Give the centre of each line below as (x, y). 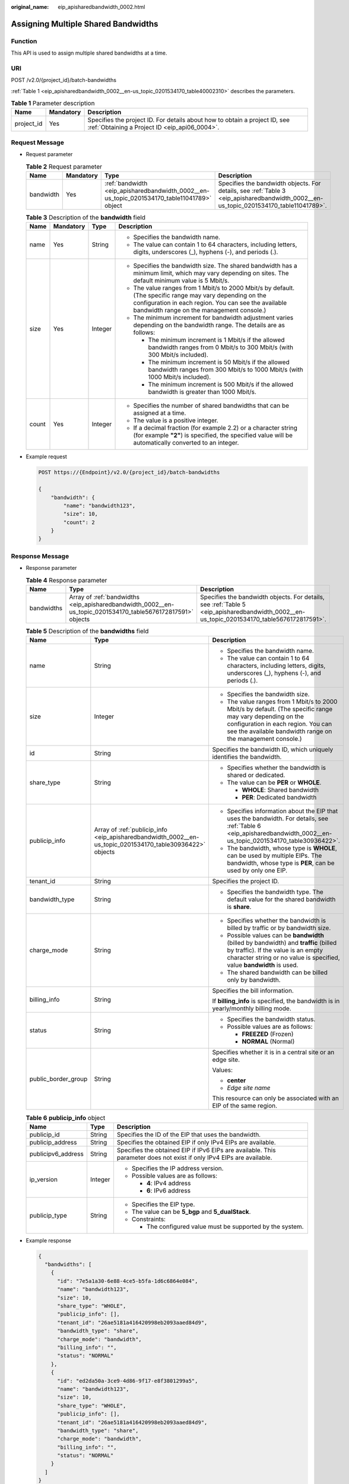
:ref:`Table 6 (244, 826)
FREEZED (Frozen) (268, 1034)
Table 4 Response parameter (66, 580)
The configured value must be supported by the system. (225, 1226)
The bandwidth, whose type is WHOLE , (282, 848)
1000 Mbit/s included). (180, 377)
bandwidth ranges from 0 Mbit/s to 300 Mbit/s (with (221, 347)
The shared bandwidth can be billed (277, 972)
